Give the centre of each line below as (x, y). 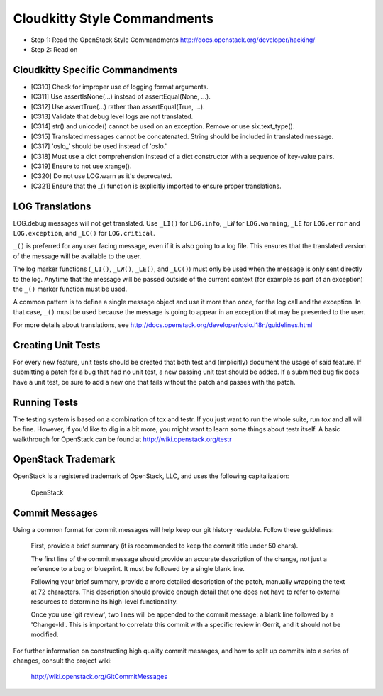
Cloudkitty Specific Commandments (95, 70)
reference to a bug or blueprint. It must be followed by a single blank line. (138, 568)
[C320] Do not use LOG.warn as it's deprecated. (101, 176)
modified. (45, 634)
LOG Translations (52, 206)
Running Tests (45, 402)
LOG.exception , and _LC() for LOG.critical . (84, 233)
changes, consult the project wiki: (62, 661)
